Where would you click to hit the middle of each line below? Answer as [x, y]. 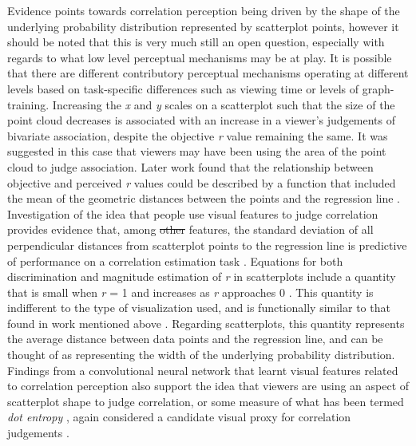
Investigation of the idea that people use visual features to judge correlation [193, 213]
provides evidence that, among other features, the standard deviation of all [190, 229]
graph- [378, 88]
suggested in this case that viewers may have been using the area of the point [197, 151]
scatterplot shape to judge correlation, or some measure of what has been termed [206, 401]
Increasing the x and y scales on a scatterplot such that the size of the [224, 104]
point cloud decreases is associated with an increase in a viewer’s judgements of [202, 120]
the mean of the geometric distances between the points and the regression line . [204, 198]
